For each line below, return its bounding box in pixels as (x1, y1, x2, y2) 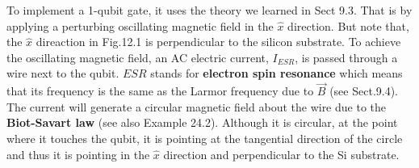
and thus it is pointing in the (6, 145, 150, 162)
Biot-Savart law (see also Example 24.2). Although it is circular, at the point (6, 114, 398, 131)
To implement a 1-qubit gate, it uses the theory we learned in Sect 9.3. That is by (6, 2, 413, 18)
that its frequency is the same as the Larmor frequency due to (6, 82, 314, 99)
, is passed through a (295, 48, 398, 65)
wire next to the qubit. (6, 65, 119, 82)
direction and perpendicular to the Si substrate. (163, 145, 400, 162)
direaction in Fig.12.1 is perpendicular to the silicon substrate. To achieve (36, 33, 401, 50)
